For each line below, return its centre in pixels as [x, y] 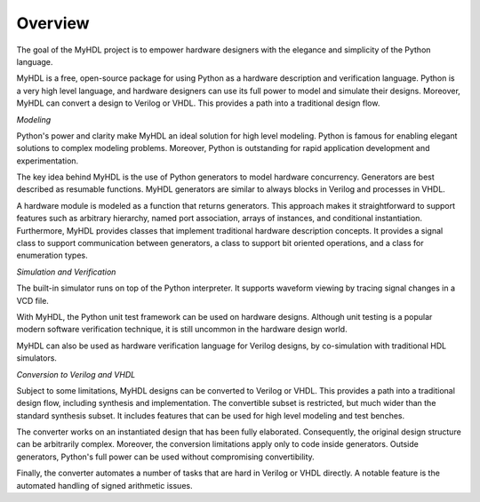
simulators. [37, 358]
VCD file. [32, 300]
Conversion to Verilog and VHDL [76, 374]
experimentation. [48, 161]
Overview [53, 23]
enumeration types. [52, 255]
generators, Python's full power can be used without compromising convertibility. [165, 457]
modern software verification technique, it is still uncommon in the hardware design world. [182, 330]
